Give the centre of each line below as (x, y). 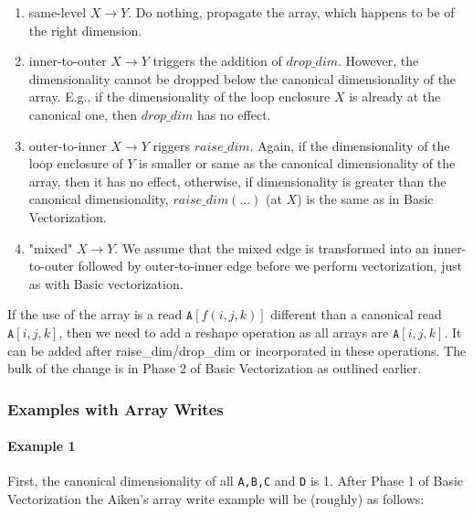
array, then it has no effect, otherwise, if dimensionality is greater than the (237, 181)
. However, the (378, 61)
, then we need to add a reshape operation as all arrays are (224, 332)
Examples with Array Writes (116, 408)
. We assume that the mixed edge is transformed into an (272, 247)
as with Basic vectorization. (106, 283)
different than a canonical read (356, 314)
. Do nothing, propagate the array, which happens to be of (291, 12)
